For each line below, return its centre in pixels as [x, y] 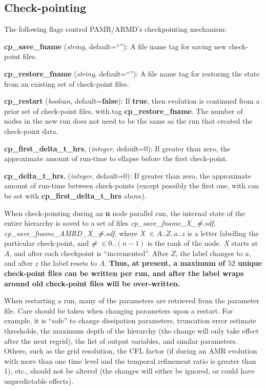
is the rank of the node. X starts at [203, 243]
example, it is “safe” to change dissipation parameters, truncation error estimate [130, 320]
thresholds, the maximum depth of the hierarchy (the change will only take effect [131, 331]
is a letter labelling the [223, 233]
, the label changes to [209, 253]
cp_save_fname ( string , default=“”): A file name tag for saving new [115, 46]
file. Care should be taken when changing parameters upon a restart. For [118, 310]
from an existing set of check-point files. [67, 83]
